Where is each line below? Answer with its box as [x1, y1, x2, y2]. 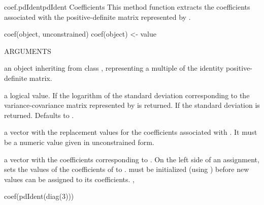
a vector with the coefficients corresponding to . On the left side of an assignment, [4, 154, 259, 164]
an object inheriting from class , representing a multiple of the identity [4, 63, 224, 73]
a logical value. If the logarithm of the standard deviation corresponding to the [4, 90, 250, 100]
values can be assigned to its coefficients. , [4, 173, 135, 184]
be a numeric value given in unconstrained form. [4, 136, 154, 147]
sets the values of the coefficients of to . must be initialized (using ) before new [4, 164, 249, 174]
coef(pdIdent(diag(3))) [4, 191, 74, 201]
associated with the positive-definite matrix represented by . [4, 11, 191, 22]
